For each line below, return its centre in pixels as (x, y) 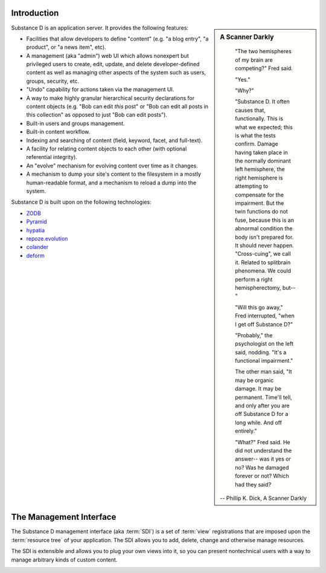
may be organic (254, 380)
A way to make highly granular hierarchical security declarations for (110, 98)
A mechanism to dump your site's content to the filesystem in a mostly (114, 174)
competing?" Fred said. (264, 68)
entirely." (246, 431)
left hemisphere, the (260, 169)
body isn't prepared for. (264, 237)
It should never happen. (264, 245)
